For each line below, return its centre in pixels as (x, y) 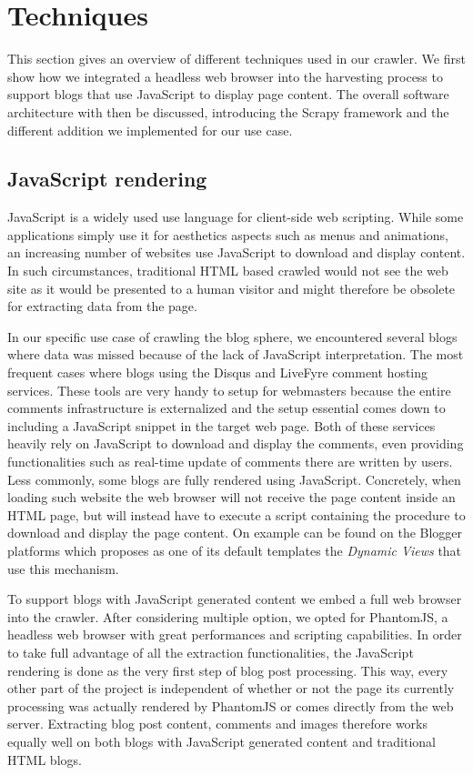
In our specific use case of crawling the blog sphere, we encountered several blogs (232, 336)
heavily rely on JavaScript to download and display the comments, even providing (236, 443)
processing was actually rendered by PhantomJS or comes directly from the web (231, 705)
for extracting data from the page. (102, 306)
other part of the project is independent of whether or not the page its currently (231, 688)
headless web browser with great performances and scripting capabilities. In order (235, 634)
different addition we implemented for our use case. (150, 130)
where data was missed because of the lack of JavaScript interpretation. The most (236, 354)
